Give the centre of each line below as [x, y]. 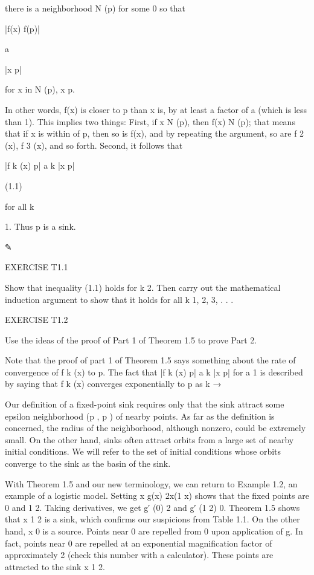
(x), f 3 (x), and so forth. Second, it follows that [94, 145]
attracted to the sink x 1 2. [55, 566]
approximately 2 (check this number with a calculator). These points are [139, 555]
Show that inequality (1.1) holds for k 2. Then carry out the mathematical [143, 287]
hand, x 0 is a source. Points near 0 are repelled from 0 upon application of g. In [154, 531]
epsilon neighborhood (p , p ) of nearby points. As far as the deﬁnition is [140, 416]
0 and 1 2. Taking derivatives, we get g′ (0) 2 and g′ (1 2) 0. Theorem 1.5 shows [152, 507]
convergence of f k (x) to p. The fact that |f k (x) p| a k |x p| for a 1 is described [154, 372]
